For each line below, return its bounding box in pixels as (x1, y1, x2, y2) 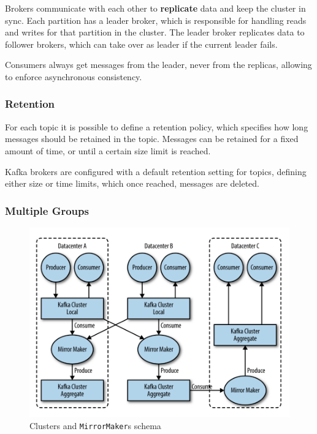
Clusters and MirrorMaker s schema (29, 419, 161, 432)
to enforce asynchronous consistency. (5, 70, 142, 83)
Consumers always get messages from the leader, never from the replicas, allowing (5, 58, 312, 71)
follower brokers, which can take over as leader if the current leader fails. (5, 37, 278, 50)
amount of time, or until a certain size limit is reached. (5, 144, 211, 157)
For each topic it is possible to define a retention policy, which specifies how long (5, 120, 308, 133)
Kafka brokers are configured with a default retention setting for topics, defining (5, 165, 307, 178)
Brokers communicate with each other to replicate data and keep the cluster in (5, 2, 306, 14)
